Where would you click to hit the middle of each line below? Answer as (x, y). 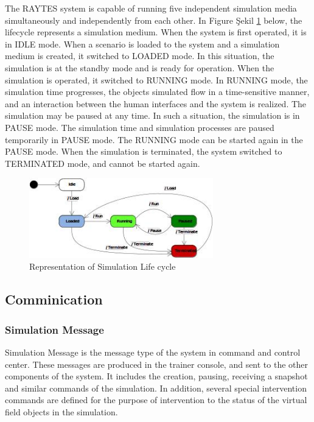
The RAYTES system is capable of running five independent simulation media (151, 8)
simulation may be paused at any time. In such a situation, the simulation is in (152, 115)
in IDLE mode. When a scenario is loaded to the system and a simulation (142, 44)
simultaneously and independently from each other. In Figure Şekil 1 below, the (154, 20)
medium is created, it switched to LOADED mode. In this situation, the (140, 56)
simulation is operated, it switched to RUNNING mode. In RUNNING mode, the (156, 79)
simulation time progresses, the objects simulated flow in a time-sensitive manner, (157, 92)
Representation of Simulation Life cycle (103, 266)
